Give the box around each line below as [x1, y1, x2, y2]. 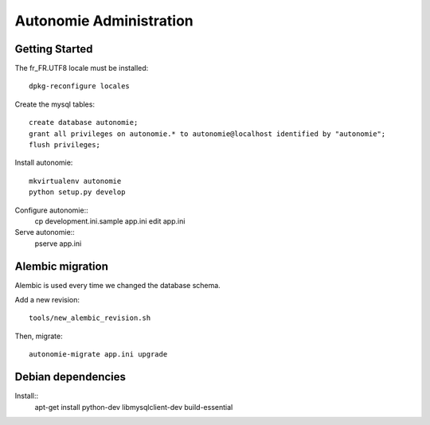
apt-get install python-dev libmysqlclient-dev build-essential [34, 402, 233, 411]
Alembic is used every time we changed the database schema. [14, 280, 221, 290]
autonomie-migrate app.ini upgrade [29, 350, 168, 359]
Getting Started [14, 42, 93, 56]
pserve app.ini [34, 239, 82, 248]
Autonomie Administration [14, 12, 194, 29]
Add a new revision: [14, 295, 80, 305]
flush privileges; [29, 140, 101, 150]
